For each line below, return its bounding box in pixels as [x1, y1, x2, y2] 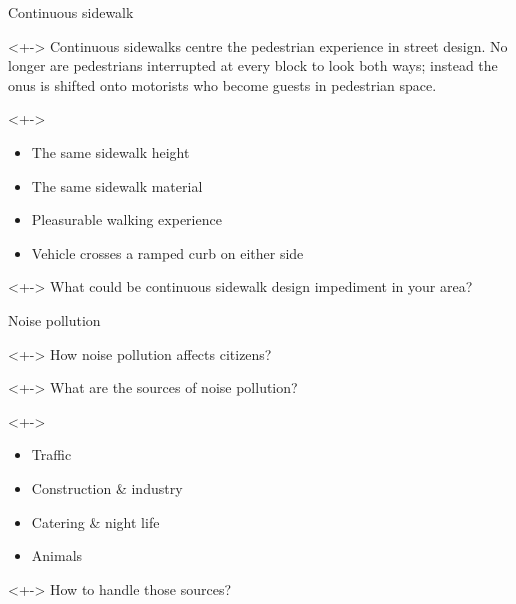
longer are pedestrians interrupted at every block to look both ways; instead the [8, 55, 498, 76]
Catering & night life [31, 511, 160, 532]
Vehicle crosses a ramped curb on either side [31, 242, 304, 263]
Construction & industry [31, 477, 183, 498]
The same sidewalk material [31, 175, 203, 196]
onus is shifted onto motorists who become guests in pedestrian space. [8, 74, 437, 95]
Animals [31, 545, 83, 566]
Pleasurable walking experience [31, 209, 222, 230]
